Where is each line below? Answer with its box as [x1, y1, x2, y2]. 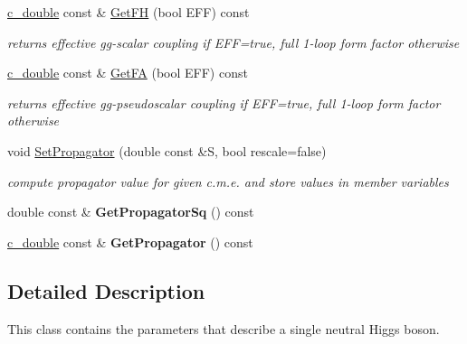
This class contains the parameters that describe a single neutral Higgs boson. [7, 319, 440, 338]
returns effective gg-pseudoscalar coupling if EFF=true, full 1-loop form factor [7, 93, 441, 112]
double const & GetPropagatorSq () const [7, 202, 254, 221]
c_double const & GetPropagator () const [7, 232, 253, 251]
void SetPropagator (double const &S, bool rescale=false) [7, 141, 327, 160]
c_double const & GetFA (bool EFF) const [7, 63, 248, 82]
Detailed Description [7, 276, 205, 304]
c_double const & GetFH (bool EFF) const [7, 3, 250, 21]
